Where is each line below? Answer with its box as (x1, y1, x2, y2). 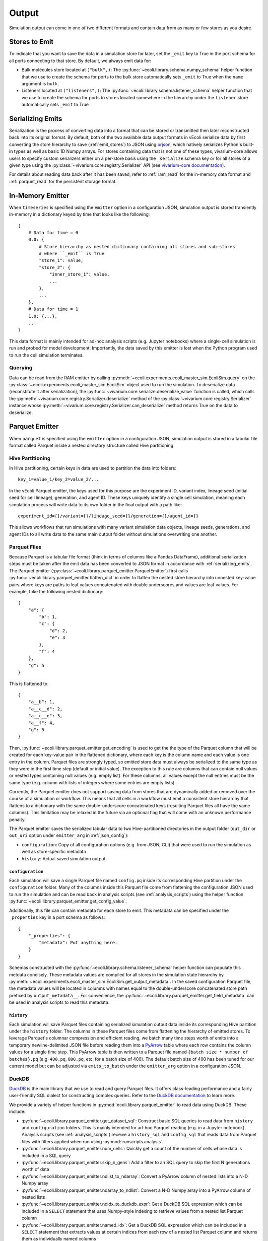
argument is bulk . (21, 81, 59, 87)
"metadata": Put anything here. (39, 940, 118, 946)
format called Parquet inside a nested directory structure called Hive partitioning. (9, 442, 175, 448)
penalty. (9, 817, 26, 823)
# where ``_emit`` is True (39, 251, 105, 257)
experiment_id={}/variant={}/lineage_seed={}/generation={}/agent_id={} (18, 513, 199, 519)
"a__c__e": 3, (28, 713, 63, 719)
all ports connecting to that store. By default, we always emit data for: (9, 58, 151, 64)
